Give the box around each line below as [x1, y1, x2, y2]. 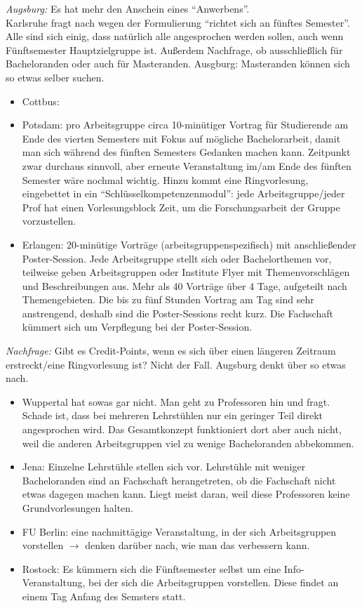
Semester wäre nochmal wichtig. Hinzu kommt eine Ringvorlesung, [22, 172, 309, 187]
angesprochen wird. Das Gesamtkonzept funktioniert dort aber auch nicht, [22, 422, 342, 437]
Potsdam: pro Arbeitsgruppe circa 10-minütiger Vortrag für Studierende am [22, 117, 349, 132]
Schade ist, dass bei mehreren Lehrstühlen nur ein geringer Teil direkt [22, 408, 323, 423]
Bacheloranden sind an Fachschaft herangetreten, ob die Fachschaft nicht [22, 472, 336, 487]
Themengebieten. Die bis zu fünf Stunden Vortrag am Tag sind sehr [22, 292, 314, 307]
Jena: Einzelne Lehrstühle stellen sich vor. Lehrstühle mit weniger [22, 459, 306, 474]
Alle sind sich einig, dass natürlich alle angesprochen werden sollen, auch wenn [6, 29, 344, 44]
